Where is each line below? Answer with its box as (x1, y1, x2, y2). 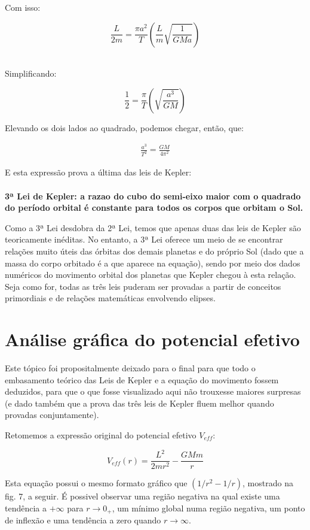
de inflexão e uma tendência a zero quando (5, 514, 161, 526)
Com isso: (5, 1, 41, 13)
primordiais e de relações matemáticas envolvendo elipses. (5, 292, 216, 304)
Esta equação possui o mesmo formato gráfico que (5, 477, 188, 489)
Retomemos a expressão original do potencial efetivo (5, 428, 197, 441)
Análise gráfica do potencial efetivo (5, 327, 300, 352)
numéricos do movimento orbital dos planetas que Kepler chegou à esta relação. (5, 268, 296, 281)
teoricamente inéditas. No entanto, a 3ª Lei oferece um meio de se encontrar (5, 233, 283, 246)
